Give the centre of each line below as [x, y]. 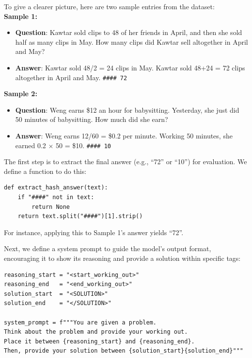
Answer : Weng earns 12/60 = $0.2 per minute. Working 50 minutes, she [124, 136]
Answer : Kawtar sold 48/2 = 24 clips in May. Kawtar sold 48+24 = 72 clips [130, 67]
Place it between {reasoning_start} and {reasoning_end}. [99, 341]
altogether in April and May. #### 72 [71, 77]
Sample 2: [21, 94]
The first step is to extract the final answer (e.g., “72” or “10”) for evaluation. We [126, 162]
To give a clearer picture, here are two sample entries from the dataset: [109, 6]
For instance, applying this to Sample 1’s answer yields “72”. [94, 232]
